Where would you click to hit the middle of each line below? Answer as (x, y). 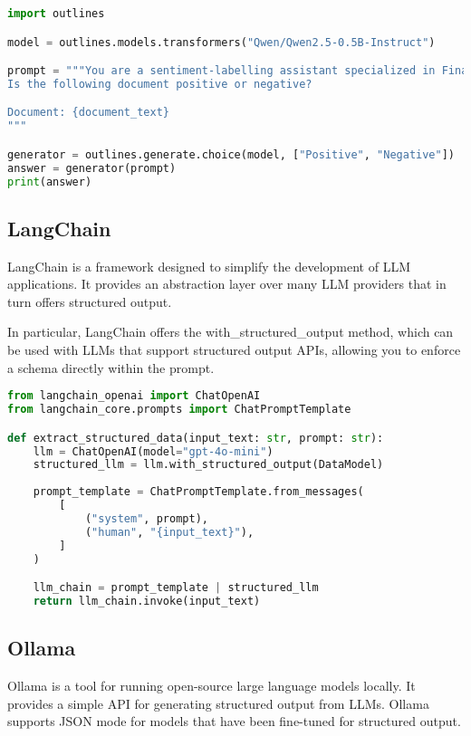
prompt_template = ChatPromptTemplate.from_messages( (198, 492)
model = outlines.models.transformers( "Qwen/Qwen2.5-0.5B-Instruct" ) (221, 42)
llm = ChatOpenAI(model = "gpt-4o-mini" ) (153, 451)
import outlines (56, 14)
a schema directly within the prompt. (111, 367)
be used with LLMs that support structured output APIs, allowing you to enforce (234, 350)
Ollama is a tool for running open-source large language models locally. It (211, 686)
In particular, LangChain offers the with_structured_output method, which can (231, 332)
